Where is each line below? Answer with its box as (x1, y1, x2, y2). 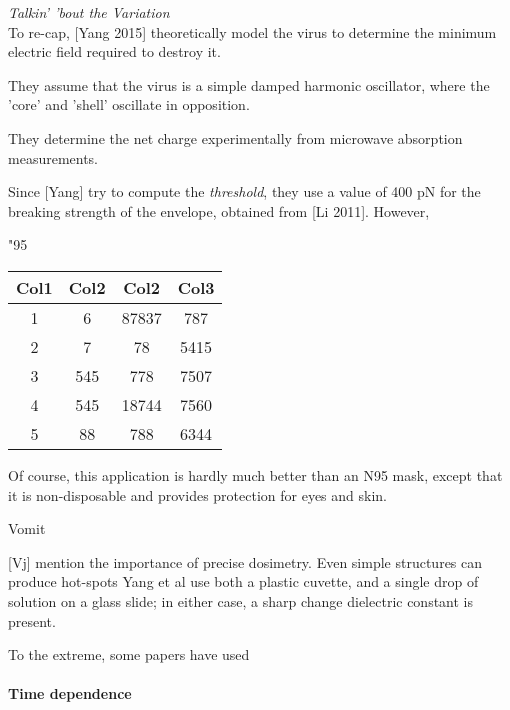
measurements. (8, 147, 99, 168)
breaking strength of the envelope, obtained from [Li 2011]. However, (8, 200, 430, 221)
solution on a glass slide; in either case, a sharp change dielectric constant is (8, 590, 474, 611)
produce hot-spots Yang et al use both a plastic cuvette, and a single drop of (8, 571, 479, 592)
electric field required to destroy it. (8, 41, 221, 62)
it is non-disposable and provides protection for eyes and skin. (8, 484, 387, 505)
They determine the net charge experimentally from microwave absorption (8, 127, 463, 148)
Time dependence (8, 683, 132, 704)
